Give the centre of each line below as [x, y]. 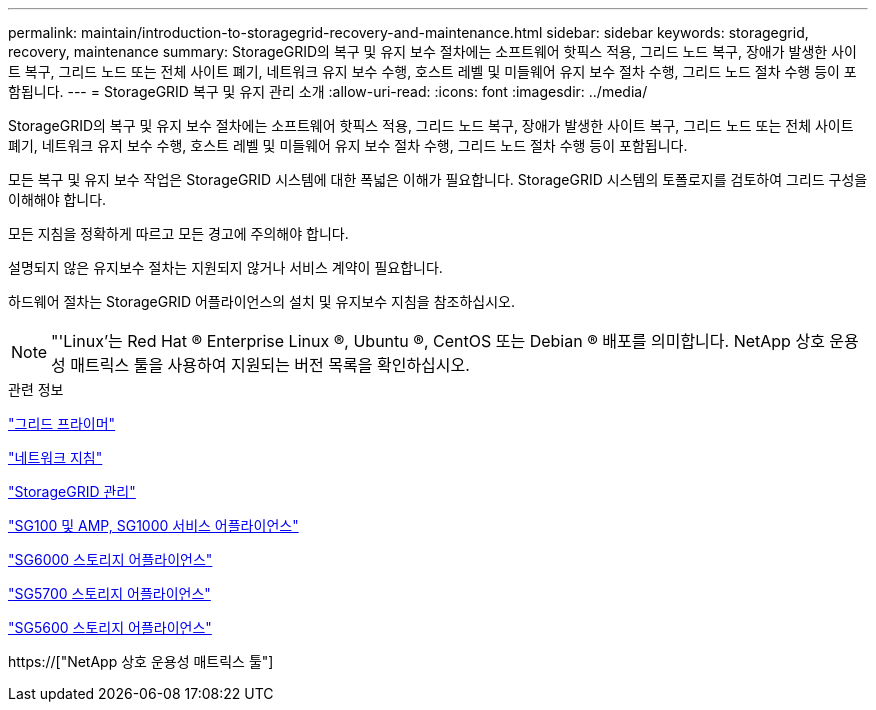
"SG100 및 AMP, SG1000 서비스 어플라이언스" [153, 525]
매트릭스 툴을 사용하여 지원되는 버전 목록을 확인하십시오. [270, 365]
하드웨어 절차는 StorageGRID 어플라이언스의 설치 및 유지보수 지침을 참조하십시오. [261, 301]
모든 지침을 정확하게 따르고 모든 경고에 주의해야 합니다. [178, 233]
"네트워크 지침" [55, 457]
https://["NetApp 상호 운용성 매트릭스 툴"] [141, 661]
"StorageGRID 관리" [72, 491]
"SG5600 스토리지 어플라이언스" [110, 627]
